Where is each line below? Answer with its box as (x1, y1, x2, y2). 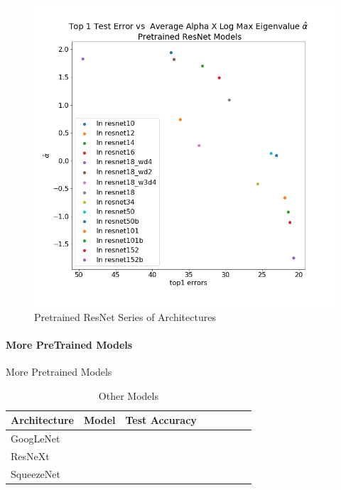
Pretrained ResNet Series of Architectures (34, 309, 216, 324)
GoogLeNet (11, 431, 60, 446)
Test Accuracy (125, 413, 197, 428)
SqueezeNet (11, 466, 60, 481)
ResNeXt (11, 448, 50, 463)
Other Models (98, 388, 158, 403)
